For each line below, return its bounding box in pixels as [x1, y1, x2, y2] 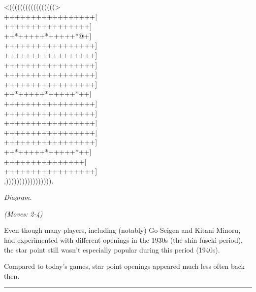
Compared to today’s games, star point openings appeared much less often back [4, 261, 245, 271]
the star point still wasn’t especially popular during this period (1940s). [4, 244, 220, 255]
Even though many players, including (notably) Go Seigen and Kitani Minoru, [4, 225, 241, 235]
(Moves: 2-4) [4, 208, 43, 219]
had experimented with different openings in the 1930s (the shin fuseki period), [4, 235, 243, 245]
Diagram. [4, 192, 32, 202]
